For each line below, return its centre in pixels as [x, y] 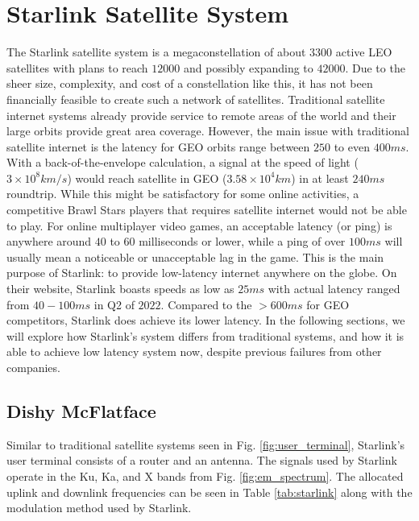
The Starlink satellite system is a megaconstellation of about [156, 52]
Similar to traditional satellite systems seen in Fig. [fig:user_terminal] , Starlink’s [206, 444]
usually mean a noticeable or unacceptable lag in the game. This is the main [195, 256]
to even [352, 146]
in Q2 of [114, 304]
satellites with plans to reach [77, 67]
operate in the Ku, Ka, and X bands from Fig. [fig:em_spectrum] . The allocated [205, 476]
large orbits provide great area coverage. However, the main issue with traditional [208, 131]
